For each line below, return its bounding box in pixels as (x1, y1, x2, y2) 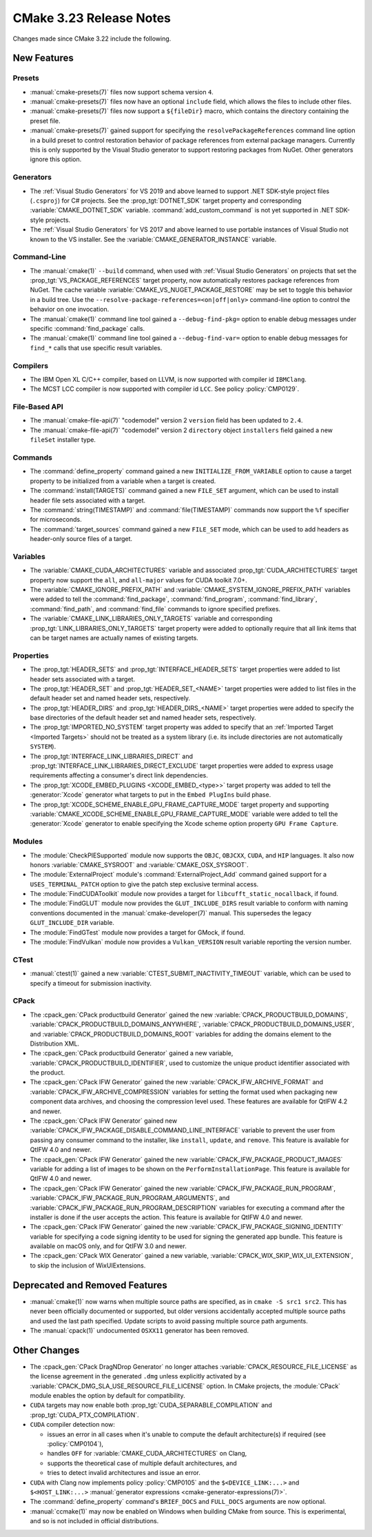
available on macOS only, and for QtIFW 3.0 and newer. (30, 1242, 187, 1250)
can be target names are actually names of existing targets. (30, 634, 199, 642)
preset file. (30, 116, 61, 125)
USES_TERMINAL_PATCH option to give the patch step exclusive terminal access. (30, 879, 259, 888)
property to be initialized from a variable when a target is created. (30, 476, 216, 485)
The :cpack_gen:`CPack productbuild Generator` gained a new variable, (30, 1049, 234, 1057)
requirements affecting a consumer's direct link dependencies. (30, 771, 208, 780)
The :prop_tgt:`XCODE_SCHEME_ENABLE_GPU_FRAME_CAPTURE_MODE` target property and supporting (30, 800, 329, 808)
